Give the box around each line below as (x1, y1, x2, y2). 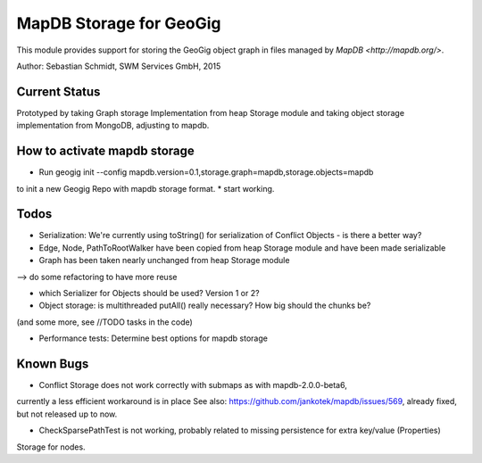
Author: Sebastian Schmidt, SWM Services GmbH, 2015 (16, 61, 221, 71)
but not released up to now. (16, 409, 118, 419)
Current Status (16, 84, 101, 99)
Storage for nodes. (16, 442, 86, 452)
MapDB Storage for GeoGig (16, 13, 222, 33)
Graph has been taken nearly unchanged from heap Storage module (38, 255, 290, 266)
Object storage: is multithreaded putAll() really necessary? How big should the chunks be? (38, 300, 371, 311)
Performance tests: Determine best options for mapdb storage (38, 333, 268, 343)
